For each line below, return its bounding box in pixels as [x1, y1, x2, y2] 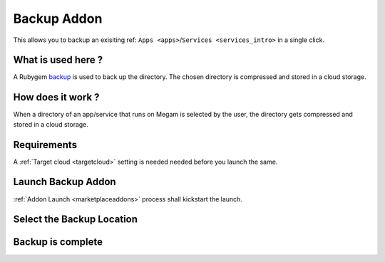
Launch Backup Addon [13, 176, 117, 188]
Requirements [13, 139, 78, 151]
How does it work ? [13, 91, 100, 103]
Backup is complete [13, 236, 103, 248]
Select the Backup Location [13, 214, 138, 226]
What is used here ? [13, 54, 103, 66]
